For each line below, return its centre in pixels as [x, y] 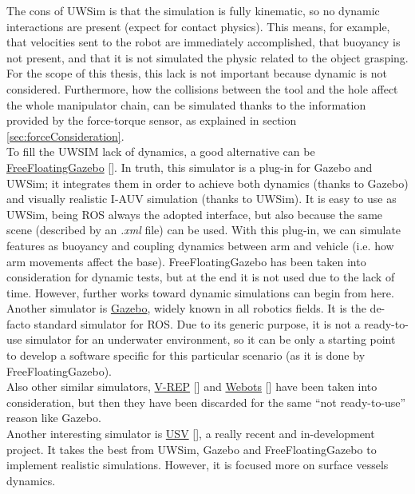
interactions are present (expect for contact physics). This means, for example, [198, 26]
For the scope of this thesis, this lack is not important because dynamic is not [197, 73]
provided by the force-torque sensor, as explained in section [152, 120]
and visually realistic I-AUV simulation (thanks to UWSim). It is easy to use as [202, 199]
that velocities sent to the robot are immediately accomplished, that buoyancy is [204, 42]
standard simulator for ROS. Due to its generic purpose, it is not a [197, 323]
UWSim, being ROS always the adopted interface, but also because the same [195, 214]
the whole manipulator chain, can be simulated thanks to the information [186, 104]
